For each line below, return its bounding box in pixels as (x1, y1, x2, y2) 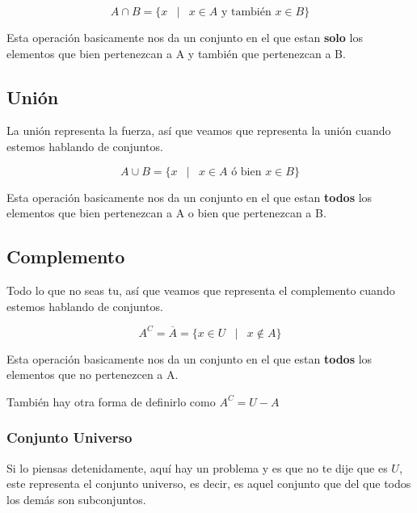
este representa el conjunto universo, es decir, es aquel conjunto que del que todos (6, 475, 411, 492)
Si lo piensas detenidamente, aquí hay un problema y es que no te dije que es (6, 459, 388, 476)
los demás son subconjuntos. (6, 490, 146, 507)
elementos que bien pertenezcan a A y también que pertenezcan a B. (6, 44, 346, 61)
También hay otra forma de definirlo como (6, 393, 216, 410)
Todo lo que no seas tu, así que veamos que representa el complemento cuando (6, 281, 395, 298)
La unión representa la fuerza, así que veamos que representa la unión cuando (6, 122, 391, 139)
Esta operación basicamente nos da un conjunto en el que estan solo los (6, 29, 363, 45)
